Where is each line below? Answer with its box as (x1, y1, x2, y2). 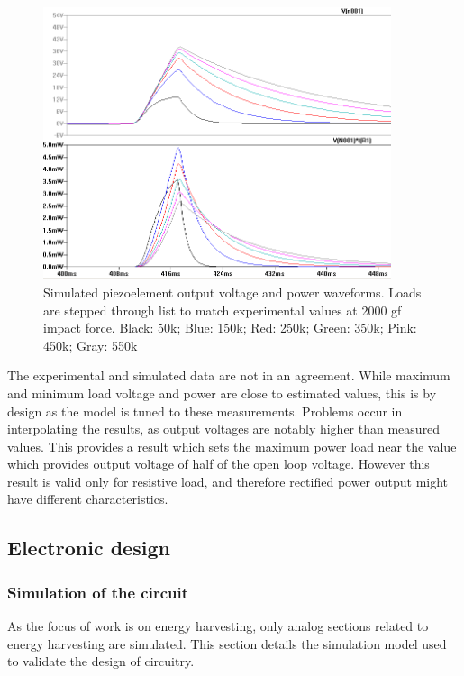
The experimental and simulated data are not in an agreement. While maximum (7, 366, 450, 385)
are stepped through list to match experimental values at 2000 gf (43, 300, 402, 319)
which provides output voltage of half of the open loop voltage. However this (7, 454, 430, 473)
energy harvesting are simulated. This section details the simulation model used (7, 634, 447, 653)
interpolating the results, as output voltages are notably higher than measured (7, 419, 441, 438)
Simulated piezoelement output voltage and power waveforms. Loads (43, 282, 422, 301)
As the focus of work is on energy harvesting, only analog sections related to (7, 617, 429, 635)
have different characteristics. (7, 489, 168, 508)
